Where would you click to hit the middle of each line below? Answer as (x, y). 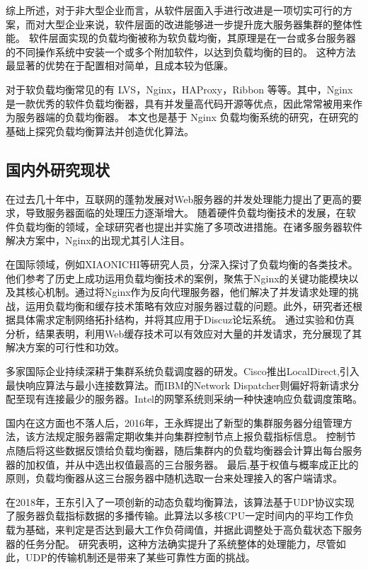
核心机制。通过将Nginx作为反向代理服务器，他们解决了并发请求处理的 (187, 292)
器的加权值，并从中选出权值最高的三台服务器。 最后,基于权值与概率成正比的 (182, 464)
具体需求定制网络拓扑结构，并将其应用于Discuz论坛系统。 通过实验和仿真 (185, 320)
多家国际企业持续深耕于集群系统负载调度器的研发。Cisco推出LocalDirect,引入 (183, 371)
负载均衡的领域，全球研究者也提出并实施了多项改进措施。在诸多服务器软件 (189, 226)
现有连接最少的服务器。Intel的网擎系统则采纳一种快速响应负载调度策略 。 (194, 399)
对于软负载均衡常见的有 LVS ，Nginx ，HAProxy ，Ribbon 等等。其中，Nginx (179, 89)
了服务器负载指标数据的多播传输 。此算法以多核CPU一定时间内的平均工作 (175, 516)
